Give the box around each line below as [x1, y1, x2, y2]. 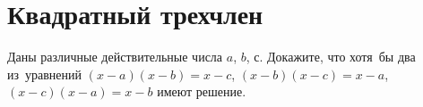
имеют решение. [157, 82, 246, 101]
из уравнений [7, 64, 82, 83]
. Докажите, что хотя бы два [259, 47, 416, 66]
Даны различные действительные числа [7, 47, 223, 66]
